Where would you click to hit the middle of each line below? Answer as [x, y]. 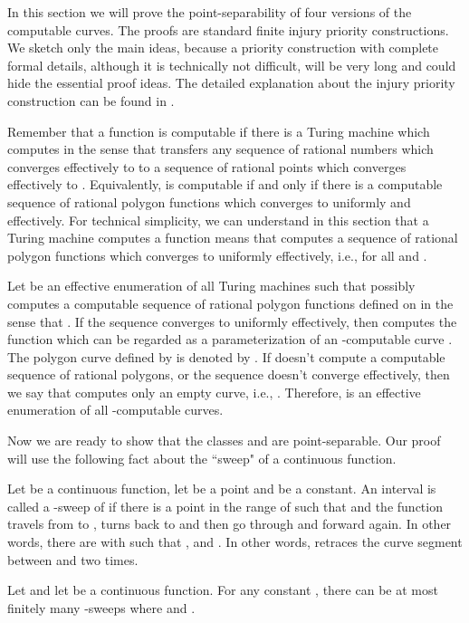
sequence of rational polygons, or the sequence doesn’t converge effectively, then [229, 374]
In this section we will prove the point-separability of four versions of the [210, 12]
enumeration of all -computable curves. [115, 410]
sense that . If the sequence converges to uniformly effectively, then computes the [232, 321]
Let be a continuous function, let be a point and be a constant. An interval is [222, 489]
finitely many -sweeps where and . [101, 607]
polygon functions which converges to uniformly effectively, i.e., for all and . [217, 255]
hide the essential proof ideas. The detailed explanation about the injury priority [231, 83]
